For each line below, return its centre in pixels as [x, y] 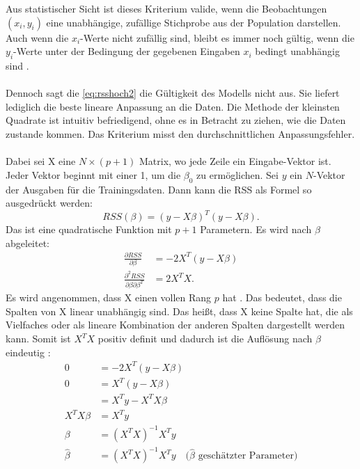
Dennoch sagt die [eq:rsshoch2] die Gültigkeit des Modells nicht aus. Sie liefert [173, 93]
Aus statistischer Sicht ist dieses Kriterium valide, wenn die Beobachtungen [166, 8]
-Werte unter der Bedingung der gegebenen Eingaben [127, 51]
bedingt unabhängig [298, 51]
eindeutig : [28, 352]
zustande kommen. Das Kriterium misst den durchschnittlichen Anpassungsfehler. [180, 133]
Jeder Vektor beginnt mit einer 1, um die [93, 174]
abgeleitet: [28, 243]
